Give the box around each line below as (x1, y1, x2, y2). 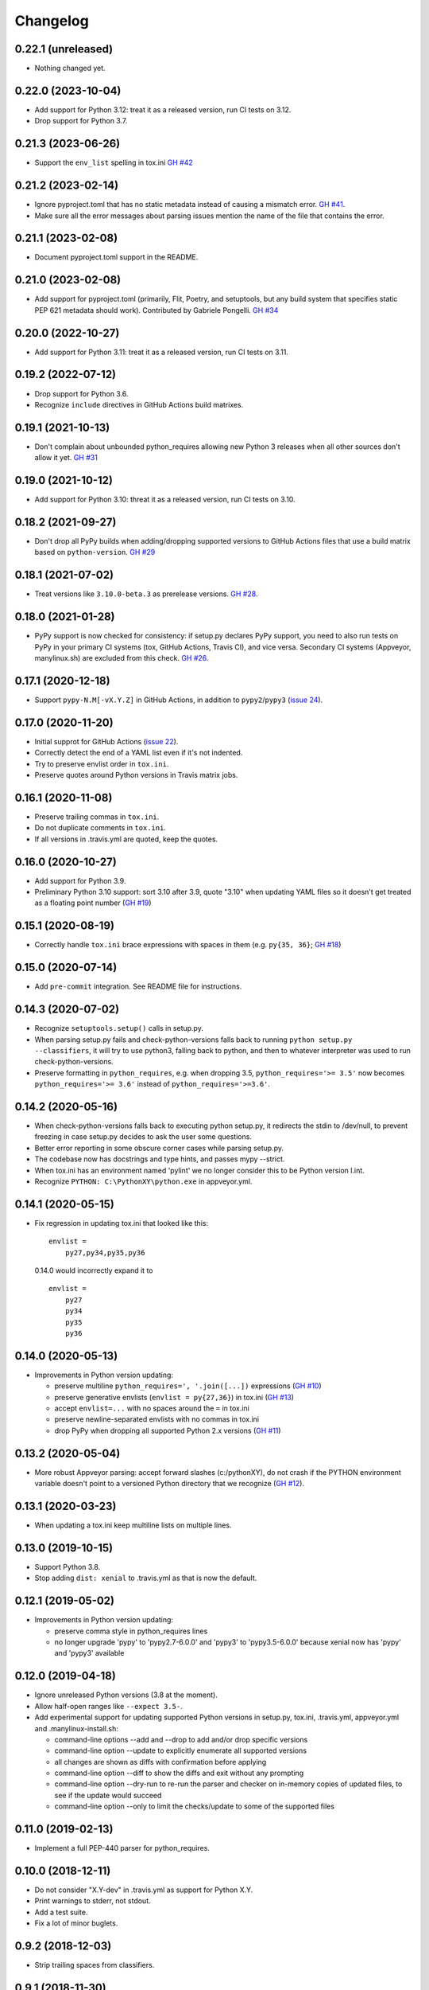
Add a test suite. (34, 1907, 88, 1917)
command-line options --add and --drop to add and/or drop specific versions (54, 1734, 308, 1744)
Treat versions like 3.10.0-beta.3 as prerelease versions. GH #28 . (34, 589, 258, 599)
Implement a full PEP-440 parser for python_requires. (34, 1844, 211, 1853)
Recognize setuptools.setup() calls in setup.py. (34, 1024, 204, 1033)
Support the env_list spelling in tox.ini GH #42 (34, 158, 194, 167)
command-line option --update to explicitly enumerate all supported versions (54, 1746, 307, 1755)
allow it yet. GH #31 (34, 453, 99, 462)
